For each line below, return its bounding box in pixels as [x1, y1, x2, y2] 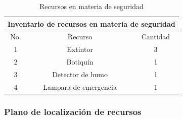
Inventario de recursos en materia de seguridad [8, 18, 175, 29]
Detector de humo [52, 69, 108, 79]
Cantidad [141, 31, 170, 42]
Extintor [67, 44, 93, 54]
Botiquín [66, 56, 94, 67]
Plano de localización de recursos [4, 105, 142, 117]
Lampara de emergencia [43, 81, 117, 92]
